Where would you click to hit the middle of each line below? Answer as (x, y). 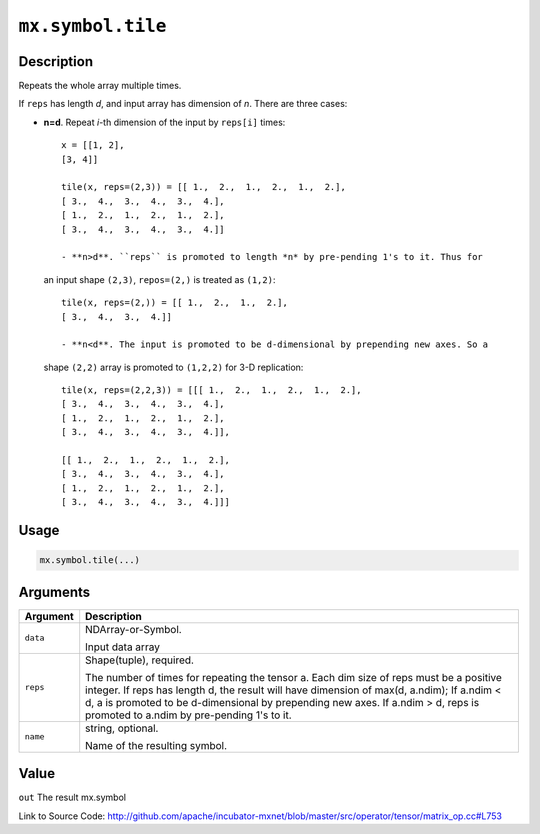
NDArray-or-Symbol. (133, 629)
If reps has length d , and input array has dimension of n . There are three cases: (183, 104)
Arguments (54, 591)
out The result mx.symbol (72, 797)
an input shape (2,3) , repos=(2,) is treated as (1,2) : (159, 279)
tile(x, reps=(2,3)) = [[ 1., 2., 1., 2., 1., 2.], (204, 187)
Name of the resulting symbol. (156, 745)
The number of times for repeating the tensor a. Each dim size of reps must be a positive (293, 677)
